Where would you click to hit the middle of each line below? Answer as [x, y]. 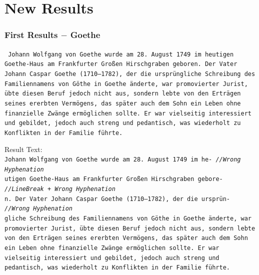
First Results [31, 35]
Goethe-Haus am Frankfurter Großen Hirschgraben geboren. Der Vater [121, 64]
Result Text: [23, 149]
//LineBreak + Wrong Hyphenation [60, 189]
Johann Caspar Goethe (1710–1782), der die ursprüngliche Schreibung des [130, 74]
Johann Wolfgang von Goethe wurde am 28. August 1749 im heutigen [121, 54]
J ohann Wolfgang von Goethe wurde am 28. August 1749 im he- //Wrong [123, 160]
